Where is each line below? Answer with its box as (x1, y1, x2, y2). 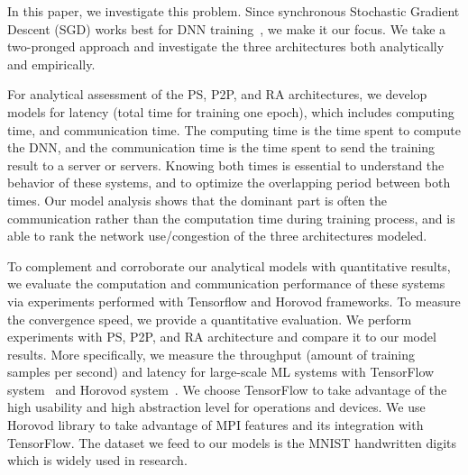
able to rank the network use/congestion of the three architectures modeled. (7, 226, 427, 245)
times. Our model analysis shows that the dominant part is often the (7, 190, 387, 209)
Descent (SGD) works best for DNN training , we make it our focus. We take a (7, 19, 446, 38)
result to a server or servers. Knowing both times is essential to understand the (7, 155, 445, 174)
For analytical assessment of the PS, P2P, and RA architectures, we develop (7, 85, 427, 104)
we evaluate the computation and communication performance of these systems (7, 274, 445, 293)
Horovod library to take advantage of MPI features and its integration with (7, 416, 424, 434)
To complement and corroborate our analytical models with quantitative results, (7, 256, 451, 275)
